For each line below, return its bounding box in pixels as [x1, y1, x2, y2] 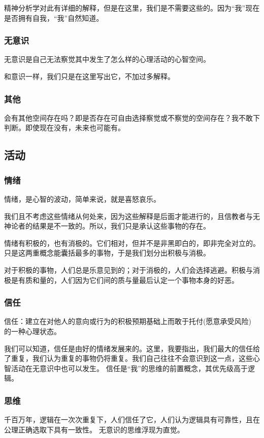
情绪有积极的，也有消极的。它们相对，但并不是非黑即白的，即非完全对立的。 [4, 237, 260, 248]
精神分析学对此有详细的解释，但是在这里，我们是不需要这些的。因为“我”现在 [4, 3, 260, 13]
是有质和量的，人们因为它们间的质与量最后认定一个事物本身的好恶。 [11, 274, 239, 285]
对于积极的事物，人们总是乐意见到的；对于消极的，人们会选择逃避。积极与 [4, 264, 253, 275]
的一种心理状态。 [4, 325, 61, 336]
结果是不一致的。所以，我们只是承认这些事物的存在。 [32, 221, 210, 231]
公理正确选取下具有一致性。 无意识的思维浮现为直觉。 [4, 424, 184, 434]
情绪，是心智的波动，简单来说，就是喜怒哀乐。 [4, 194, 160, 204]
